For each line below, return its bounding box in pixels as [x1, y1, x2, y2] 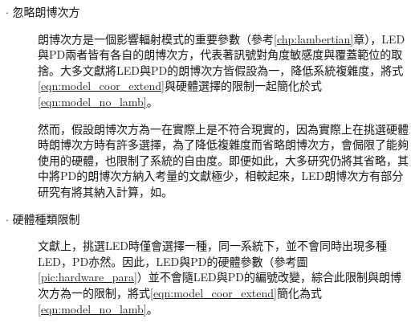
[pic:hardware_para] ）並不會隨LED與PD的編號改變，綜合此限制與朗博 [38, 268, 402, 285]
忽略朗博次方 [12, 3, 80, 19]
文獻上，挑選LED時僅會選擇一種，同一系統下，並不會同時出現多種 [38, 237, 387, 254]
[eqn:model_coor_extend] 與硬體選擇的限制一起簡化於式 [38, 77, 322, 94]
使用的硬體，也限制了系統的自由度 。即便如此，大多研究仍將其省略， [38, 151, 397, 168]
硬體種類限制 [12, 210, 80, 227]
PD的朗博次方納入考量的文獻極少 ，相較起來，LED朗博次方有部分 [59, 167, 404, 184]
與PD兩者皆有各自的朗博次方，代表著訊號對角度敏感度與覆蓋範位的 [38, 46, 392, 63]
